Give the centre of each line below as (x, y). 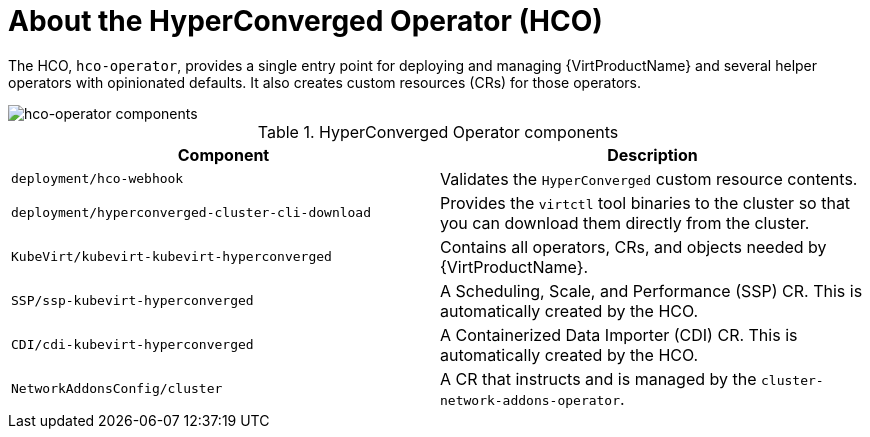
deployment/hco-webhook (97, 179)
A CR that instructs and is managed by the (598, 378)
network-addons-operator (530, 400)
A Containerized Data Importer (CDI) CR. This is (619, 334)
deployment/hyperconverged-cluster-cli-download (191, 213)
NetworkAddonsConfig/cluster (117, 389)
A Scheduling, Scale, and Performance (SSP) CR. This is (651, 290)
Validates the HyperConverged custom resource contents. (649, 178)
